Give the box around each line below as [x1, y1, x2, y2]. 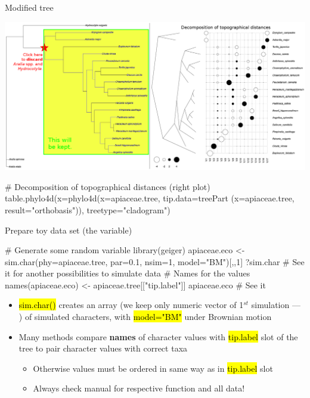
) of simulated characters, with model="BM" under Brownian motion [18, 310, 272, 323]
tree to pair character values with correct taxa [18, 342, 188, 355]
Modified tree [5, 1, 54, 13]
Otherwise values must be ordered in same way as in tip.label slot [33, 362, 273, 374]
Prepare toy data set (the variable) [5, 223, 132, 236]
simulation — [251, 298, 300, 311]
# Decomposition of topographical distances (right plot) [5, 180, 210, 192]
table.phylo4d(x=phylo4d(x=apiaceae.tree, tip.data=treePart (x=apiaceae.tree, [5, 192, 294, 204]
